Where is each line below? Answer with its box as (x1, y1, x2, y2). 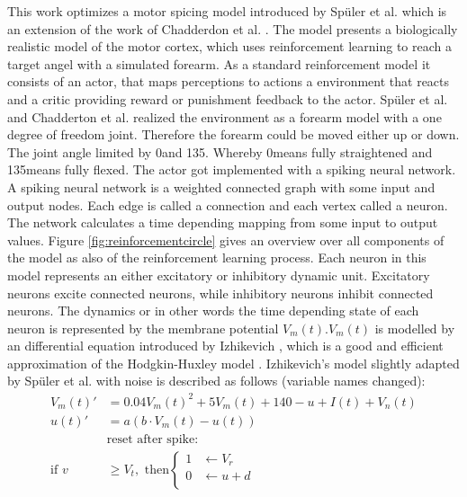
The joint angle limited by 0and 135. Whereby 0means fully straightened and (7, 142, 433, 161)
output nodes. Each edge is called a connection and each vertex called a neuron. (7, 195, 448, 214)
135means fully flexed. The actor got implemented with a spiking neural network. (7, 160, 456, 179)
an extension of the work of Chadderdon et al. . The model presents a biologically (7, 19, 458, 38)
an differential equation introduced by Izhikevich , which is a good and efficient (7, 336, 444, 355)
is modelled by (374, 318, 455, 337)
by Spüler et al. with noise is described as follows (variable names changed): (7, 371, 426, 390)
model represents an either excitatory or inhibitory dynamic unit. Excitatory (7, 265, 430, 284)
